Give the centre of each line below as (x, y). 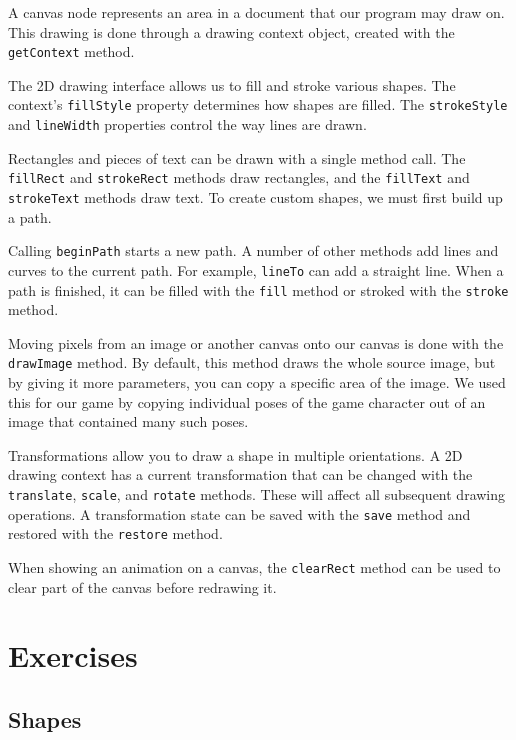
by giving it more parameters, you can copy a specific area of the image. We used (257, 382)
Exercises (73, 655)
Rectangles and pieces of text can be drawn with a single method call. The (237, 157)
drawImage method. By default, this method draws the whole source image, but (252, 362)
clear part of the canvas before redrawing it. (142, 586)
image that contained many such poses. (128, 421)
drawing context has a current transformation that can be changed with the (240, 474)
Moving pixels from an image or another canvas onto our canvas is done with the (256, 342)
